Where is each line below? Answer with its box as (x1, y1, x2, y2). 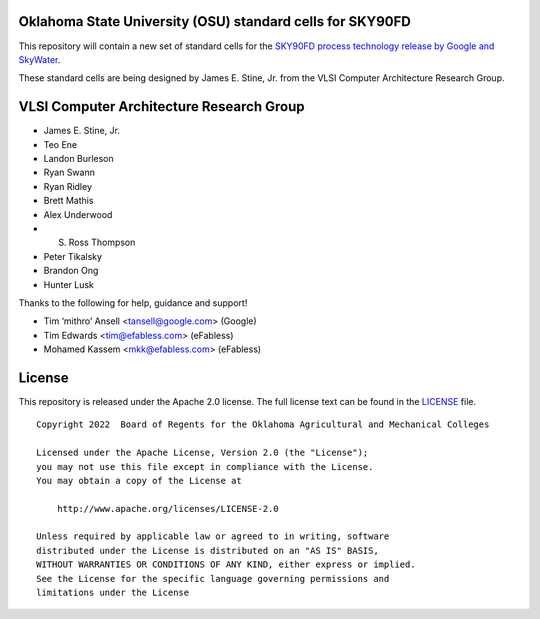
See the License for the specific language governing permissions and (36, 573, 390, 584)
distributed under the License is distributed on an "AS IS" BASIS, (36, 545, 379, 556)
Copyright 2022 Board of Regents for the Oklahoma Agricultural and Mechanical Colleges (36, 419, 490, 430)
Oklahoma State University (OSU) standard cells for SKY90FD (18, 13, 412, 30)
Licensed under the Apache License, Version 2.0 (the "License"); (36, 447, 369, 459)
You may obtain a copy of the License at (36, 475, 242, 486)
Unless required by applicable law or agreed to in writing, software (36, 531, 390, 542)
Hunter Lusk (43, 278, 95, 290)
